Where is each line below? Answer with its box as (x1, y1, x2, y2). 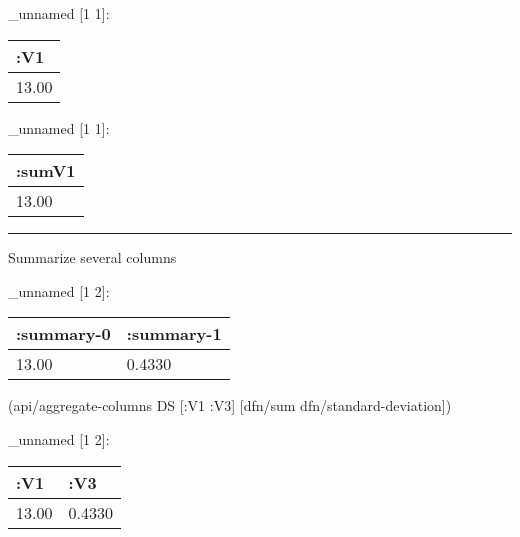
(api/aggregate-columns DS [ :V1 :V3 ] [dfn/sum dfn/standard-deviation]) (8, 395, 452, 416)
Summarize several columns (8, 247, 177, 268)
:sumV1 (16, 159, 76, 183)
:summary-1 (126, 322, 222, 346)
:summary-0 (16, 322, 111, 346)
